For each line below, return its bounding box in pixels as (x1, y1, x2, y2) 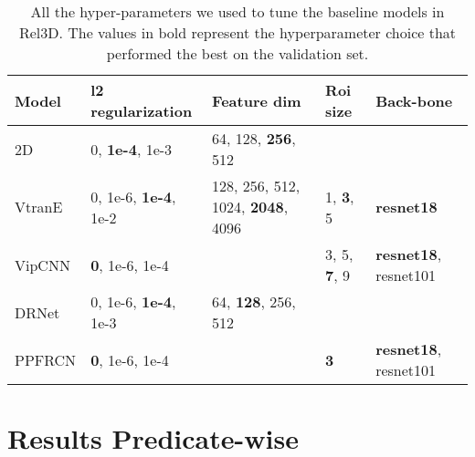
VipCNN (15, 254, 70, 275)
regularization (90, 100, 193, 121)
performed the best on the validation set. (106, 43, 369, 64)
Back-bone (375, 89, 453, 111)
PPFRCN (15, 348, 77, 370)
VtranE (15, 196, 63, 217)
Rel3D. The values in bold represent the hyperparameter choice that (18, 22, 457, 43)
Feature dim (212, 89, 301, 111)
